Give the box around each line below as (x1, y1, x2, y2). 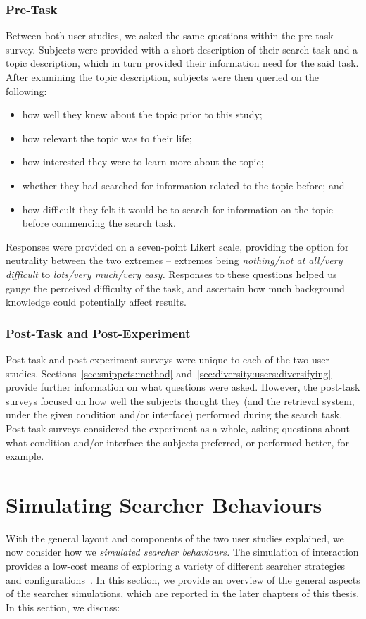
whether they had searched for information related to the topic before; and (22, 177, 345, 192)
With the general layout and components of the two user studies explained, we (6, 530, 344, 545)
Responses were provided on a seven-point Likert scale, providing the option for (6, 239, 349, 254)
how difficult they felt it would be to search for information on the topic (22, 201, 334, 216)
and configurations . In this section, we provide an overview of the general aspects (6, 572, 360, 587)
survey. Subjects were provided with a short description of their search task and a (6, 42, 358, 56)
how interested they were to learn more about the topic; (22, 154, 264, 169)
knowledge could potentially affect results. (6, 294, 187, 309)
